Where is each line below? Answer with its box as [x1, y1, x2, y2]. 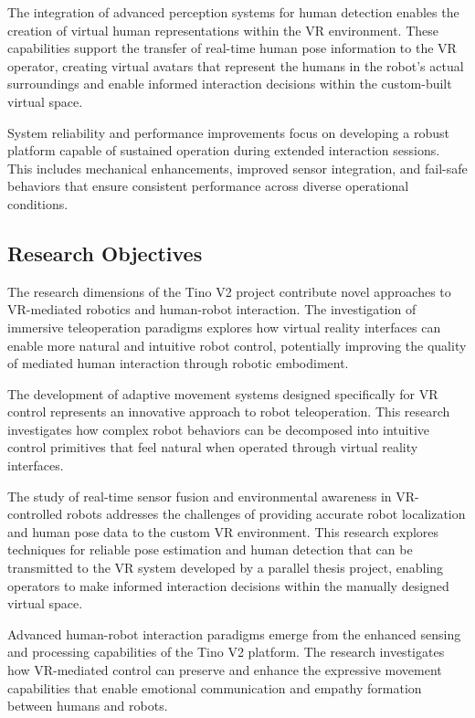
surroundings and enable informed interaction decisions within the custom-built [7, 74, 452, 93]
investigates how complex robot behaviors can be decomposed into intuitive [7, 419, 429, 438]
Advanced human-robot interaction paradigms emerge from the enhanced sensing [7, 624, 461, 643]
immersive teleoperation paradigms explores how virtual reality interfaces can [7, 317, 441, 336]
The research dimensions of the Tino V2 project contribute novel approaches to [7, 281, 451, 301]
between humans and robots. [7, 696, 168, 715]
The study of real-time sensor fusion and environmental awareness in [7, 486, 392, 505]
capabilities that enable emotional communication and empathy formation [7, 678, 422, 697]
